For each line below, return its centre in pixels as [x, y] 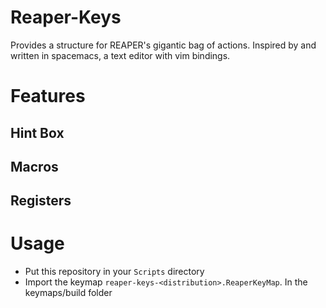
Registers [41, 201]
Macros [34, 166]
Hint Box [37, 132]
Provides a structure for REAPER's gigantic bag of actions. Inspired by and [163, 45]
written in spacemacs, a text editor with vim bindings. [120, 55]
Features [48, 96]
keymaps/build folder [68, 293]
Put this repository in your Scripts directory [114, 272]
